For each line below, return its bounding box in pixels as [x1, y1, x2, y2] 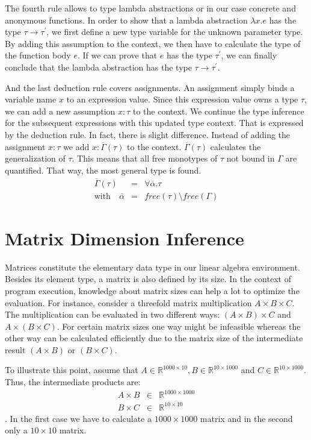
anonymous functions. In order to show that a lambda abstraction [5, 13, 248, 26]
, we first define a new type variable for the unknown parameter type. [46, 25, 303, 38]
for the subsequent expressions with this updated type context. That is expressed [5, 116, 304, 129]
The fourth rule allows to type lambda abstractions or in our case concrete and [5, 2, 296, 14]
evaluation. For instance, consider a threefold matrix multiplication [5, 296, 252, 309]
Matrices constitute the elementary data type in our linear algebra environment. [5, 260, 300, 273]
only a [5, 424, 28, 436]
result [5, 343, 26, 356]
